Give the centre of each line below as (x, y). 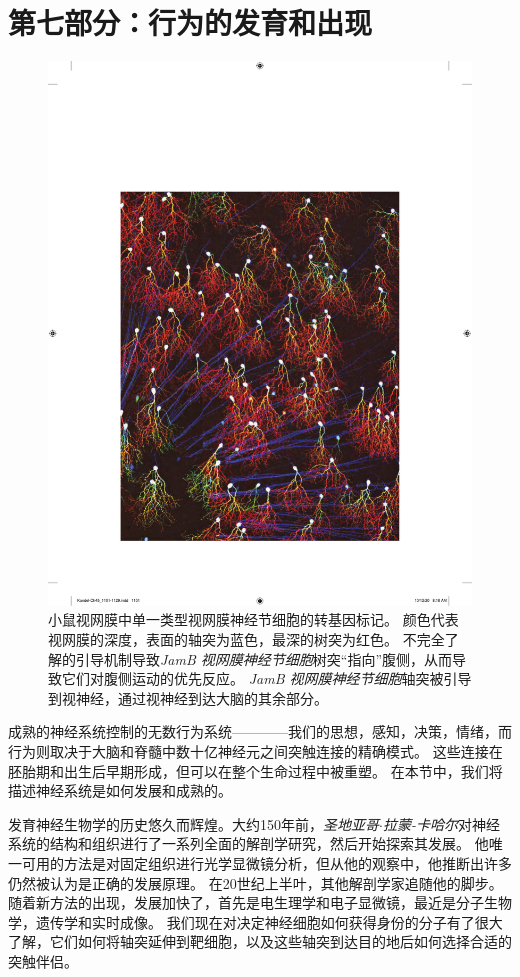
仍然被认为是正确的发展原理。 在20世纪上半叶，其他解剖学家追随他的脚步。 (255, 882)
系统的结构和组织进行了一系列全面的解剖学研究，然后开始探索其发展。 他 (248, 843)
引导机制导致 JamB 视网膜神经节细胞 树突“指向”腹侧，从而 (264, 658)
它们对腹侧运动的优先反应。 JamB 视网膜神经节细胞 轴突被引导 (266, 678)
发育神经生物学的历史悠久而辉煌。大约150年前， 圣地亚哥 (193, 823)
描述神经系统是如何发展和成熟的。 (120, 790)
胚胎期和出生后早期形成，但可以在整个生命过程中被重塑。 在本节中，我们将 (255, 770)
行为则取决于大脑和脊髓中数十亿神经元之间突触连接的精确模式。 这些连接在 (255, 751)
